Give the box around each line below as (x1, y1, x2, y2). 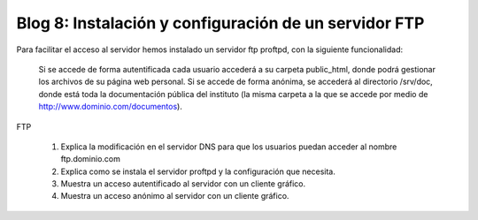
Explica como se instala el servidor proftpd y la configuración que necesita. (60, 166, 335, 177)
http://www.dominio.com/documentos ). (38, 102, 183, 112)
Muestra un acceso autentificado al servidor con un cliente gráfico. (60, 178, 306, 189)
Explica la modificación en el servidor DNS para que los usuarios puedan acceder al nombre (60, 141, 397, 152)
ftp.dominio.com (60, 154, 121, 164)
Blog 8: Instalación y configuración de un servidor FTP (16, 13, 425, 33)
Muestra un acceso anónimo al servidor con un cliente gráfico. (60, 191, 289, 201)
